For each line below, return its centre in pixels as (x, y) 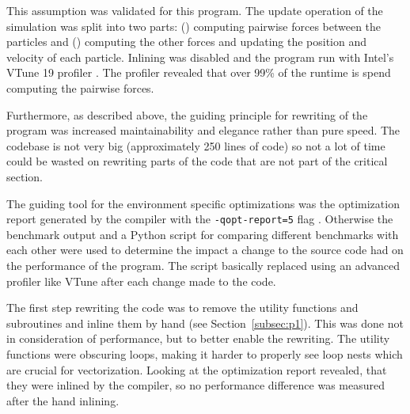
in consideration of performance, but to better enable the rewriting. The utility (198, 338)
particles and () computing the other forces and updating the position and (187, 42)
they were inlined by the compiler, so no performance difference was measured (196, 385)
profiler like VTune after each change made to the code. (141, 281)
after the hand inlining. (63, 400)
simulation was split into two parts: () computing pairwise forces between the (194, 26)
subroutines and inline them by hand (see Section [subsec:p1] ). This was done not (205, 323)
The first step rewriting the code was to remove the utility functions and (182, 308)
